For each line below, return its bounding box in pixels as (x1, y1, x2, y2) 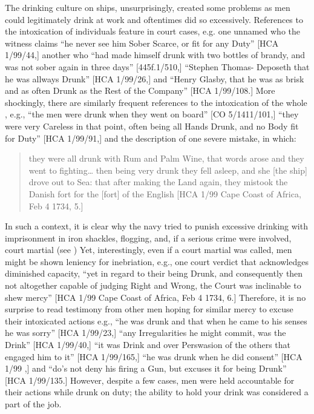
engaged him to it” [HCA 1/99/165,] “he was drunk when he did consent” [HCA (5, 350, 303, 363)
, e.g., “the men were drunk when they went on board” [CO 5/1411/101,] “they (5, 108, 299, 120)
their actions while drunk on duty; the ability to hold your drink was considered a (5, 386, 309, 398)
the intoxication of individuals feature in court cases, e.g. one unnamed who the (5, 25, 300, 38)
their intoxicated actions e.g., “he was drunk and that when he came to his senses (5, 314, 307, 327)
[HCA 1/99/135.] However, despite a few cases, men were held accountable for (5, 373, 295, 386)
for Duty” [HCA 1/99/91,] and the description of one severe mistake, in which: (5, 131, 296, 144)
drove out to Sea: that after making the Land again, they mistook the (28, 176, 288, 188)
